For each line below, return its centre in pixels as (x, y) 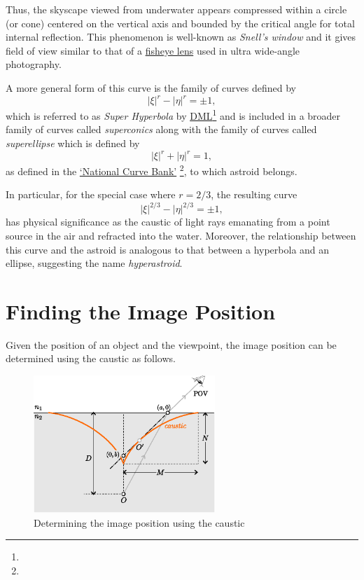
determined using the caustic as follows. (91, 358)
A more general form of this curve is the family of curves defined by (151, 87)
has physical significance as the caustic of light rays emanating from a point (168, 222)
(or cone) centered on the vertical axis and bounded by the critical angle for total (180, 23)
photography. (34, 64)
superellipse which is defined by (73, 143)
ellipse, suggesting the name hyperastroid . (94, 263)
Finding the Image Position (141, 311)
